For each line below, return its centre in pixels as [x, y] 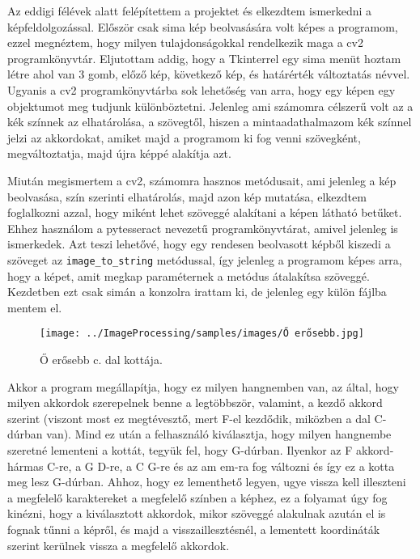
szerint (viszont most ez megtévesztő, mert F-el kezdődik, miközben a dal [189, 418]
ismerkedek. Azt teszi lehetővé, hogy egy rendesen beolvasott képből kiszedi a [199, 244]
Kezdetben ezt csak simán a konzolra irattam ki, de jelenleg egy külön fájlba [197, 292]
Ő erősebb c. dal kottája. [101, 359]
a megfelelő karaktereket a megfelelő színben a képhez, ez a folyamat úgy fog [197, 497]
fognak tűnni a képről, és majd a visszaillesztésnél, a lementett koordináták [194, 529]
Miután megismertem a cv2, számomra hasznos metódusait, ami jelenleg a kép [202, 180]
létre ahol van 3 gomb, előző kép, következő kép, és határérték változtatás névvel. [209, 74]
